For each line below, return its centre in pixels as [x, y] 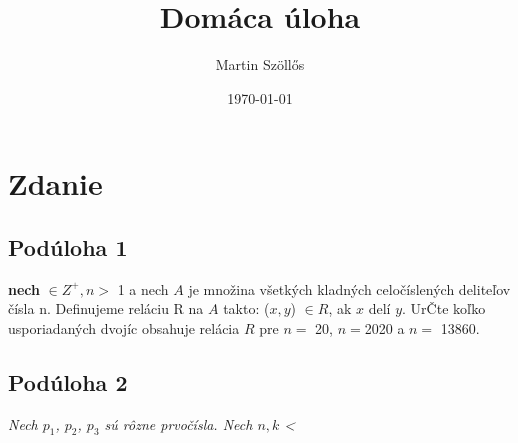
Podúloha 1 [68, 246]
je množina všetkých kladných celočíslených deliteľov [349, 288]
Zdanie [55, 183]
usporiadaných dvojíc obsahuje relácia [124, 327]
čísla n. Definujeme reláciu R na [106, 308]
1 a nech [143, 288]
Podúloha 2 [68, 381]
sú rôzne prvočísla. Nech [178, 423]
